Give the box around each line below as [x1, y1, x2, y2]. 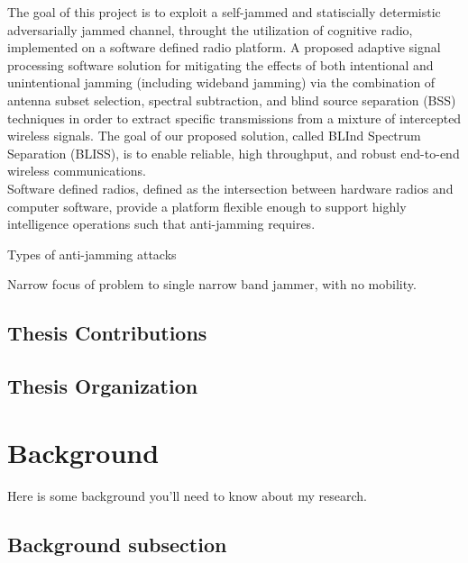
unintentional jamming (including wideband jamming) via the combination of [7, 73, 436, 92]
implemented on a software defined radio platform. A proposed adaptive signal [7, 38, 441, 57]
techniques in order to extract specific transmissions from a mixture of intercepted [7, 108, 462, 127]
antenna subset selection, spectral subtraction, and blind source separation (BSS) [7, 90, 456, 109]
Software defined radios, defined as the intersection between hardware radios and [7, 178, 454, 197]
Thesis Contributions [7, 319, 207, 347]
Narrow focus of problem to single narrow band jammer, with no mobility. [7, 275, 417, 294]
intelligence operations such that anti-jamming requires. [7, 214, 316, 233]
